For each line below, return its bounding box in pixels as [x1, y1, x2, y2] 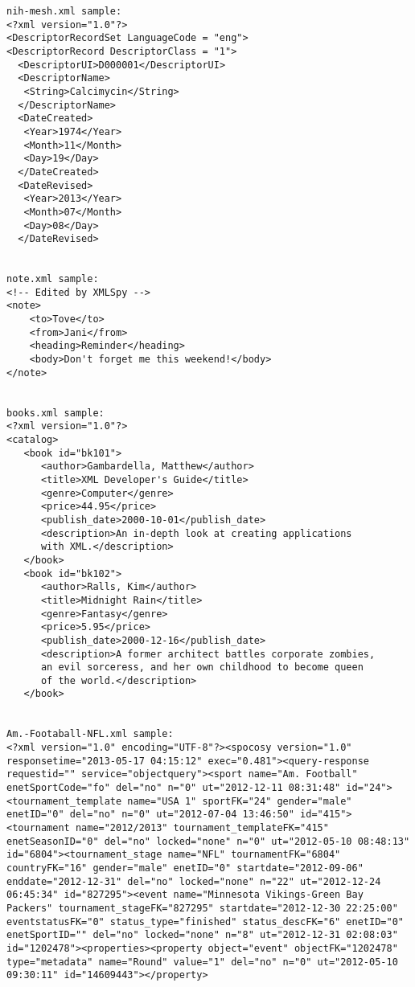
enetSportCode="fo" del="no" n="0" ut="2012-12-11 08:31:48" [6, 782, 341, 794]
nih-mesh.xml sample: [6, 6, 122, 17]
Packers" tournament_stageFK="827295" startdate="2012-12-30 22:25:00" [6, 902, 398, 914]
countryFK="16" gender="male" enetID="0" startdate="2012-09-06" [6, 862, 364, 874]
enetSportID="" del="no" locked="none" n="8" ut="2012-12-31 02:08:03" [6, 929, 398, 941]
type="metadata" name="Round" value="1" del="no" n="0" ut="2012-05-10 [6, 956, 398, 968]
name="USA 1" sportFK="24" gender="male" [127, 795, 352, 807]
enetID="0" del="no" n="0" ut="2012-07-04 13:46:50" [6, 809, 294, 821]
